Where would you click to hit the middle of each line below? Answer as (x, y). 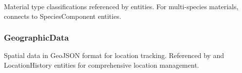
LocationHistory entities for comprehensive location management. (102, 65)
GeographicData (36, 37)
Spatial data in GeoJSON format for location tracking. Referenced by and (114, 55)
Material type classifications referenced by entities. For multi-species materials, (121, 6)
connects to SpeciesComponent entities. (63, 16)
